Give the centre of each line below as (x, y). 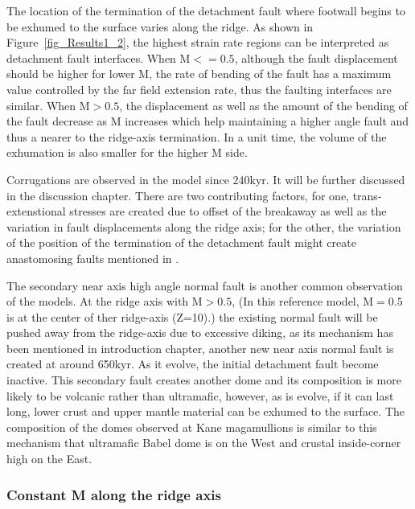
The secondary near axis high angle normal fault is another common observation (205, 285)
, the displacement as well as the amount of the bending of (263, 105)
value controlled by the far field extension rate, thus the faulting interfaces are (199, 89)
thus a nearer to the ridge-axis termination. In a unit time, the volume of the (197, 136)
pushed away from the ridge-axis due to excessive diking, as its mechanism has (200, 332)
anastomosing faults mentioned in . (93, 258)
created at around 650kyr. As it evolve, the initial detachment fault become (193, 364)
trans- (367, 195)
